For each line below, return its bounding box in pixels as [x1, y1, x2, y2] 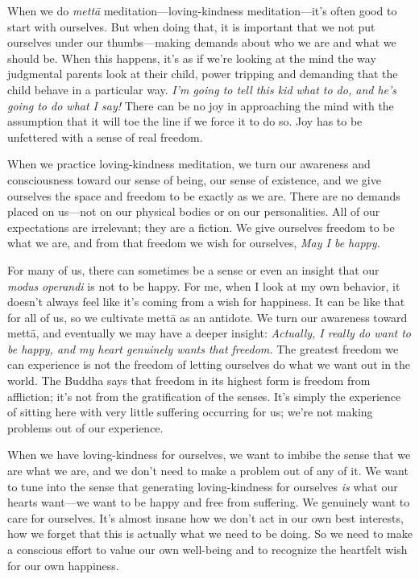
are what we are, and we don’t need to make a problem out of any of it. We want [7, 462, 409, 479]
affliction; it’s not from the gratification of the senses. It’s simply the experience [7, 387, 401, 404]
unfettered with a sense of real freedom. [7, 128, 203, 145]
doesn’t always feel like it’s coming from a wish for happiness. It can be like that [7, 293, 405, 310]
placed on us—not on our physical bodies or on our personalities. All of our [7, 203, 380, 220]
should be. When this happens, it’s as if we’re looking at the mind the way [7, 49, 376, 66]
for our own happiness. [7, 556, 119, 573]
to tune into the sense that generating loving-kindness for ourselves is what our [7, 478, 398, 494]
